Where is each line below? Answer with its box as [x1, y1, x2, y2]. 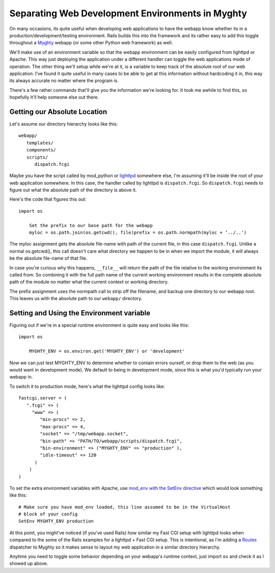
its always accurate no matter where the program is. [9, 78, 119, 84]
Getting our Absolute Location [9, 107, 107, 116]
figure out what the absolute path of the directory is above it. [9, 187, 137, 193]
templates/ [26, 140, 53, 145]
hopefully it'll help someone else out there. [9, 94, 99, 101]
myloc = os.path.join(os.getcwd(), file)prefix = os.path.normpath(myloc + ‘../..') [29, 230, 247, 236]
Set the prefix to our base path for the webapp [29, 222, 153, 228]
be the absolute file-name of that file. [9, 255, 88, 261]
